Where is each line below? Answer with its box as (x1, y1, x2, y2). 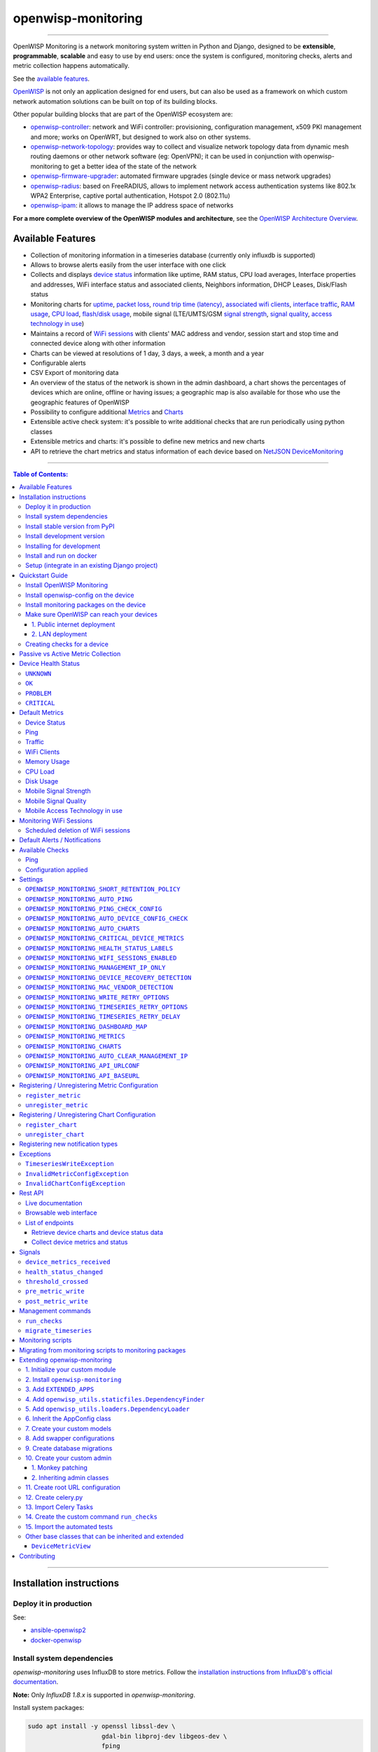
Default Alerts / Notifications (19, 836, 101, 844)
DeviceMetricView (31, 1542, 91, 1550)
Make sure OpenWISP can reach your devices (25, 610, 157, 619)
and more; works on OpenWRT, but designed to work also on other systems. (30, 132, 251, 141)
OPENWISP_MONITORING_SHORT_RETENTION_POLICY (25, 885, 181, 894)
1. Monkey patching (31, 1463, 87, 1472)
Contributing (19, 1552, 55, 1560)
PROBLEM (25, 689, 52, 697)
